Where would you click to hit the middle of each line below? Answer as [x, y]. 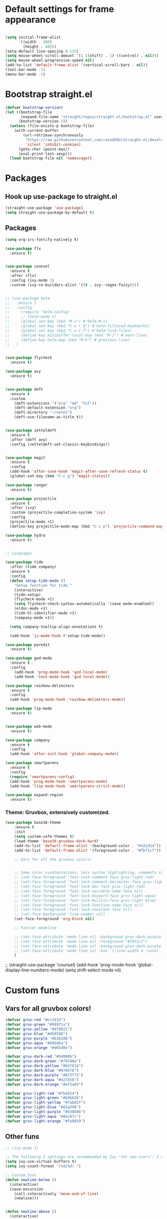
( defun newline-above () [31, 1212]
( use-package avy [23, 371]
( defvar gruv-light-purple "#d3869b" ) [45, 1112]
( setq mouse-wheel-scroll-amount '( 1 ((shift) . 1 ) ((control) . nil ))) [82, 56]
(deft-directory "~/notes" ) [43, 413]
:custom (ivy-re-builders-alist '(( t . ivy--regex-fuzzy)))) [74, 285]
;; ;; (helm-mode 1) [31, 317]
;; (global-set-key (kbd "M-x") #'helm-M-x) [56, 322]
